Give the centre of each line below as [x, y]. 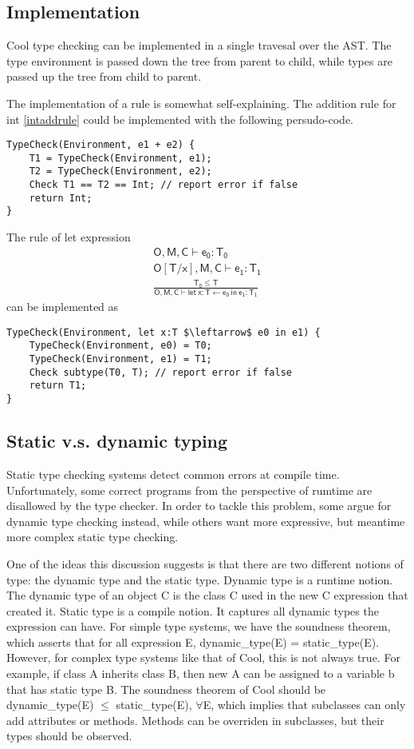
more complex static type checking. [93, 537]
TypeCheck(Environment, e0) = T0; [120, 346]
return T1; [58, 386]
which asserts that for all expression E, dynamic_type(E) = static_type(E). [193, 641]
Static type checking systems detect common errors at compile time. [173, 474]
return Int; [61, 198]
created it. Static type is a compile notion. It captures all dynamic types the [193, 610]
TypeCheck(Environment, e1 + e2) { [101, 145]
